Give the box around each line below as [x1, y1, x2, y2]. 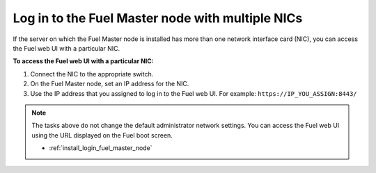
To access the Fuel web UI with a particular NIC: [13, 57, 155, 65]
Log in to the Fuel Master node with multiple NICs [13, 10, 303, 26]
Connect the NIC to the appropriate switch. [30, 69, 154, 78]
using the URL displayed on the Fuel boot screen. [31, 131, 173, 139]
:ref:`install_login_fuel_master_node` [49, 144, 152, 152]
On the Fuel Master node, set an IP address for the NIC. [30, 80, 189, 88]
